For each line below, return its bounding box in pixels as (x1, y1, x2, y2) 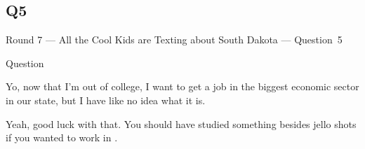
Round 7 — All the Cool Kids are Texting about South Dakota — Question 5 (6, 32, 343, 47)
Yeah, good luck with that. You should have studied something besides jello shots (6, 116, 357, 131)
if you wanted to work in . (6, 130, 118, 145)
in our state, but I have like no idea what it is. (6, 92, 206, 107)
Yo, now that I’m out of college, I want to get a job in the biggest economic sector (6, 79, 359, 94)
